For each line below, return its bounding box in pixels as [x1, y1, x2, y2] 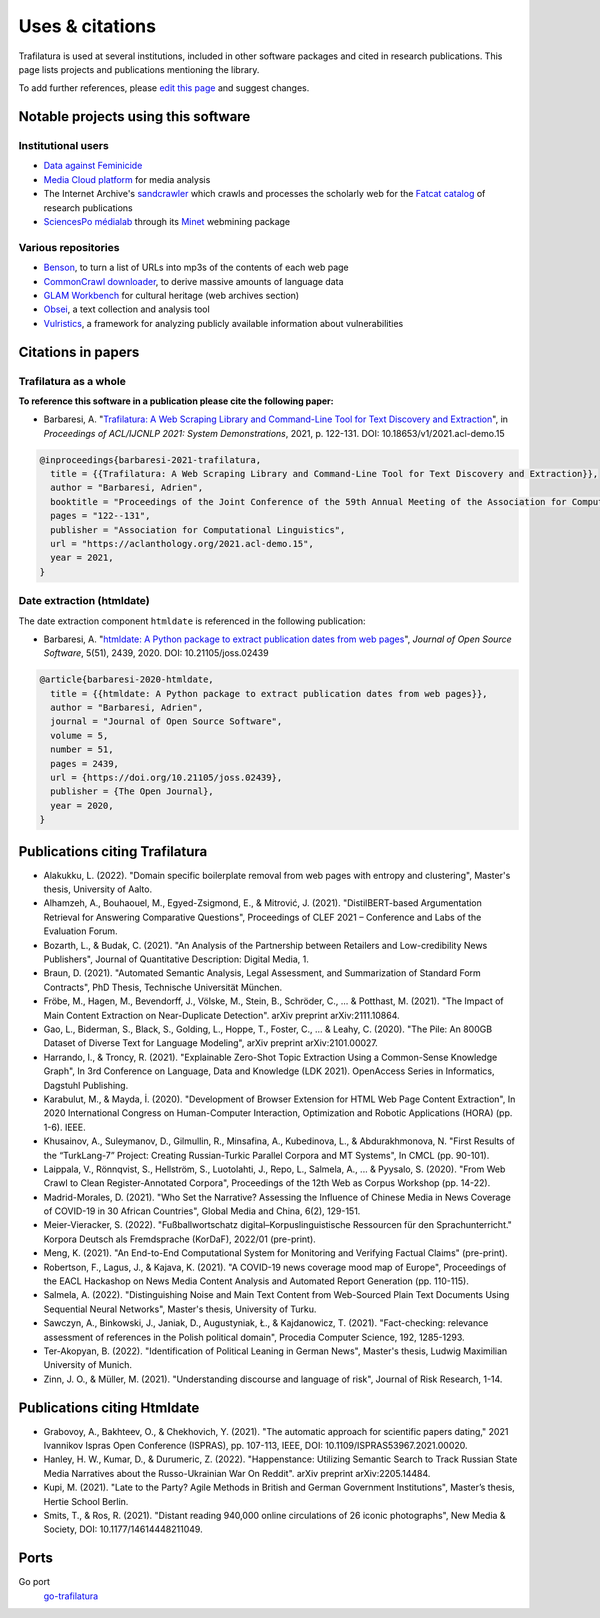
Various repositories [18, 240, 120, 254]
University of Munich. [43, 1359, 132, 1371]
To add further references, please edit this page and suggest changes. [18, 82, 310, 94]
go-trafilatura [43, 1590, 99, 1602]
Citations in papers [18, 343, 140, 360]
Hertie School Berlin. [43, 1495, 129, 1507]
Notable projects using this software [18, 108, 251, 125]
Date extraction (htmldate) [18, 594, 150, 608]
